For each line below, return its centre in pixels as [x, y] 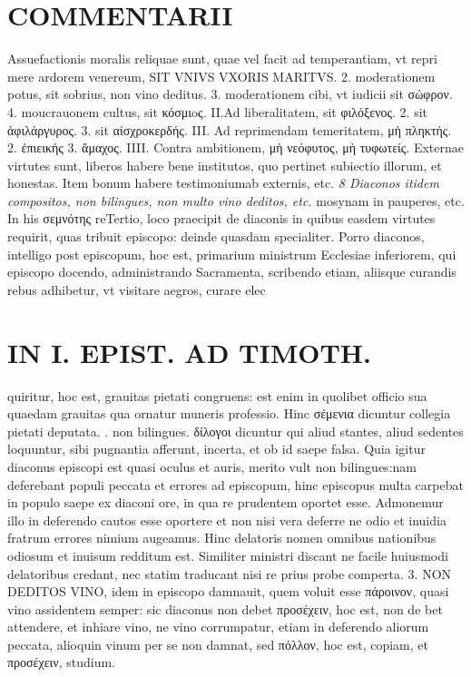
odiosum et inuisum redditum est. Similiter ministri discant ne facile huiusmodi [228, 555]
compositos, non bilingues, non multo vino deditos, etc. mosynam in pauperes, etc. [236, 200]
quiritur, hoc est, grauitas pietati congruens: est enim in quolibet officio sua [217, 395]
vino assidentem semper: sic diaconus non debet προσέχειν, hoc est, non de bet [225, 608]
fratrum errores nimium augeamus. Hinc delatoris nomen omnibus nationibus [222, 538]
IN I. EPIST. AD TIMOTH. [189, 352]
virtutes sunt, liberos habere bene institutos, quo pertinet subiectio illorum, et [225, 165]
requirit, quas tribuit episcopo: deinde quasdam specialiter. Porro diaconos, [216, 236]
